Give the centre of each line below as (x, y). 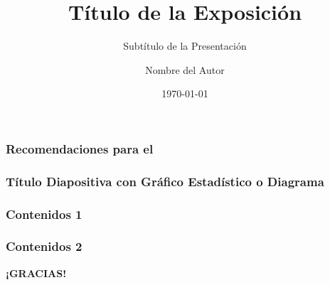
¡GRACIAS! (36, 273)
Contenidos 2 (44, 246)
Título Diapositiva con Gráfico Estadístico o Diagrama (165, 181)
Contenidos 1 (44, 214)
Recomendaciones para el (80, 148)
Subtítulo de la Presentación (185, 46)
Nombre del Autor (185, 69)
